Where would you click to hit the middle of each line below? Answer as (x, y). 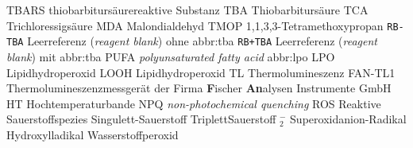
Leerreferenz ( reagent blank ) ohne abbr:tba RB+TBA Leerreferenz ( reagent (203, 41)
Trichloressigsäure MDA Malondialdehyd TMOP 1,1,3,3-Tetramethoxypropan (195, 25)
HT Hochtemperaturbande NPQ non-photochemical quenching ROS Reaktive (194, 103)
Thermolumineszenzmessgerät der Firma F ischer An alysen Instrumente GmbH (199, 88)
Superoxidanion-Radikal (348, 119)
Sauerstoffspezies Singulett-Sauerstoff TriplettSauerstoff (141, 119)
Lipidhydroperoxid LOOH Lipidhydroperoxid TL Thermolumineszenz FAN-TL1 (201, 72)
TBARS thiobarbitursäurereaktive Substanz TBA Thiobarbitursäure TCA (187, 10)
